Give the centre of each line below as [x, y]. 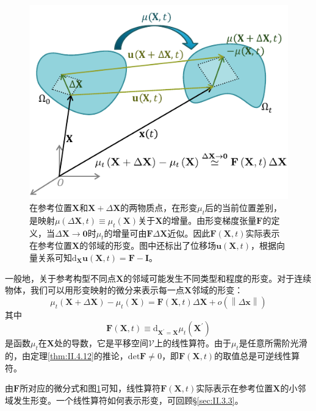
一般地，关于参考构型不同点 [60, 278]
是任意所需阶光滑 [273, 343]
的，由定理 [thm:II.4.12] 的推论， [66, 356]
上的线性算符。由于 [192, 343]
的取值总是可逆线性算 [257, 356]
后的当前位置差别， [244, 207]
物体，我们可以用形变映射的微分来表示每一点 [95, 290]
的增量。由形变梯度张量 [210, 220]
